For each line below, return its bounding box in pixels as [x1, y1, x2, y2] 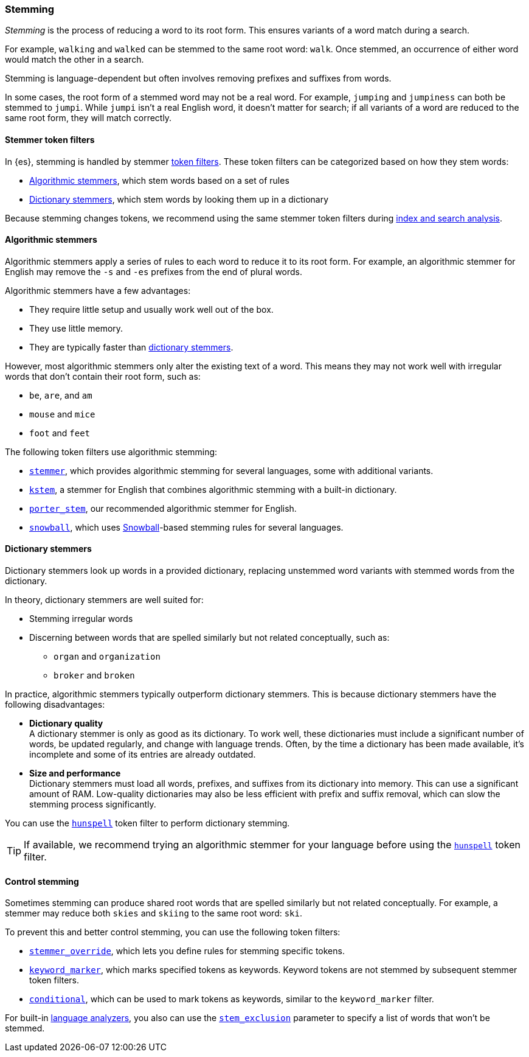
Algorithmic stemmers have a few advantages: [5, 285, 191, 296]
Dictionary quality [29, 718, 103, 729]
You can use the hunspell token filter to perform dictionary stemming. [5, 818, 290, 829]
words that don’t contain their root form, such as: [5, 371, 201, 382]
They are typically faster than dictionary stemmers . [29, 341, 233, 352]
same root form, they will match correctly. [5, 113, 172, 124]
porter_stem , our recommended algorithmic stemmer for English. [29, 503, 297, 514]
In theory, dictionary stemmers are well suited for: [5, 595, 204, 605]
